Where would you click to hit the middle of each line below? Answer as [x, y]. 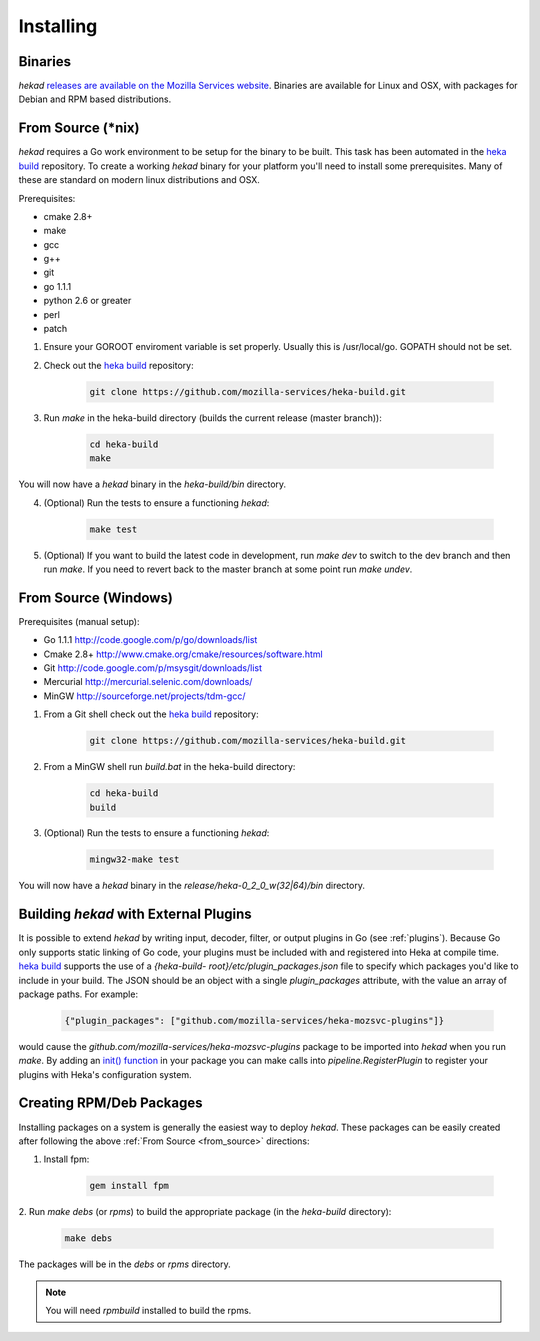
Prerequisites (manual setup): [79, 621]
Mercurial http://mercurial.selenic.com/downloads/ [148, 682]
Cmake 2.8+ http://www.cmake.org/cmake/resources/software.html [183, 654]
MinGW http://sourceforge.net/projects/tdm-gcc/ [144, 696]
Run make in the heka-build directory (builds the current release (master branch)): [212, 417]
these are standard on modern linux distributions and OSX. [139, 180]
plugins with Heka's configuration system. [105, 1074]
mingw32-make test [134, 859]
